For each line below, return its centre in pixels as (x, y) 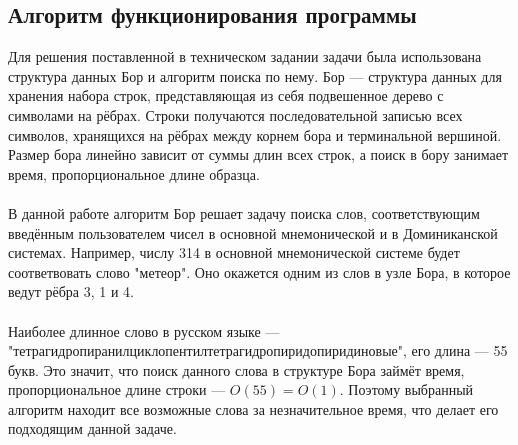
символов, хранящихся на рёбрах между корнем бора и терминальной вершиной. (255, 134)
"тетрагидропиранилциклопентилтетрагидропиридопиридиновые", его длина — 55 (258, 350)
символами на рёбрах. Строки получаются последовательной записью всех (235, 114)
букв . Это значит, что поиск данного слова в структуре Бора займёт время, (236, 369)
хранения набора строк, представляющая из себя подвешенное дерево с (226, 95)
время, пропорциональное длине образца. (134, 173)
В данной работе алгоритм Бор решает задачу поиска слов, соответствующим (244, 212)
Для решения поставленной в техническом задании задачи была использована (245, 56)
